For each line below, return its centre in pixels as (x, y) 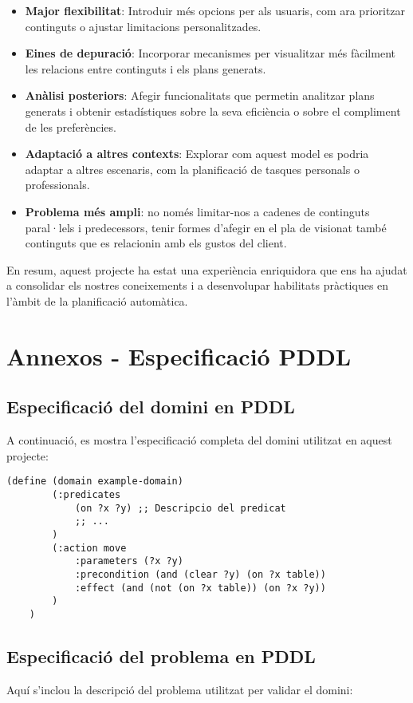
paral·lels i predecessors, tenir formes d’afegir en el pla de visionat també (206, 227)
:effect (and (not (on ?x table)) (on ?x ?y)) (200, 588)
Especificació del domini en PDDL (151, 407)
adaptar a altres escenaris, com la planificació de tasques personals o (192, 169)
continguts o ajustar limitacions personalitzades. (143, 26)
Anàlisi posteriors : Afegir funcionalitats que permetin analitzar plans (200, 95)
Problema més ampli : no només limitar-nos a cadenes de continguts (197, 211)
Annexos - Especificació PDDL (179, 355)
